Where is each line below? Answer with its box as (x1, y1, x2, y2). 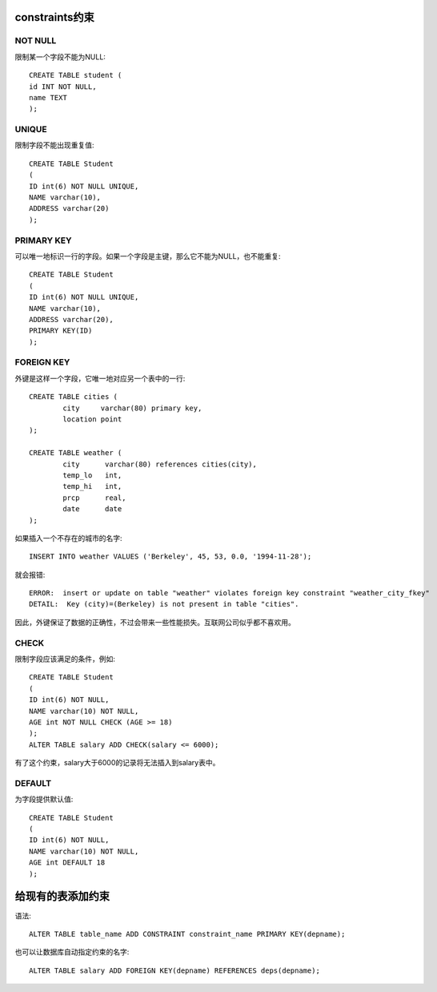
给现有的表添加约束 (14, 889, 110, 903)
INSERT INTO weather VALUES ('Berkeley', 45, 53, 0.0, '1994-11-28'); (29, 552, 312, 561)
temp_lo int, (62, 470, 122, 480)
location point (62, 415, 122, 424)
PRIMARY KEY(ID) (29, 326, 93, 336)
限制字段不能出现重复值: (14, 140, 95, 150)
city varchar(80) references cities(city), (62, 459, 258, 469)
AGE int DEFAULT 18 (29, 858, 106, 867)
